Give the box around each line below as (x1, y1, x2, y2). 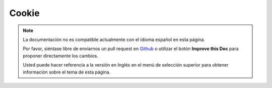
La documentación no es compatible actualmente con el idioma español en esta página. (23, 36, 205, 42)
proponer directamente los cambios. (23, 52, 98, 58)
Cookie (9, 7, 40, 18)
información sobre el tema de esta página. (23, 69, 111, 75)
